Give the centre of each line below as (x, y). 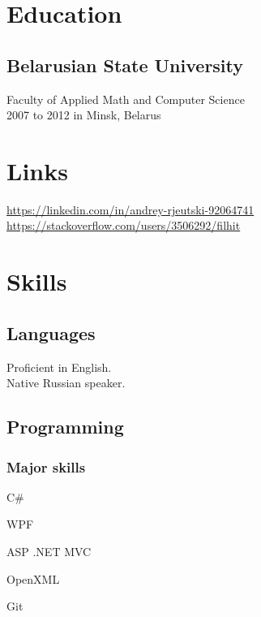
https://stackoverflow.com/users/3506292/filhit (124, 225)
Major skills (46, 466)
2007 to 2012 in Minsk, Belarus (84, 115)
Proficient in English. (59, 367)
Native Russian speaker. (66, 383)
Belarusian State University (125, 65)
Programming (65, 427)
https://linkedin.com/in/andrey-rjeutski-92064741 (130, 209)
